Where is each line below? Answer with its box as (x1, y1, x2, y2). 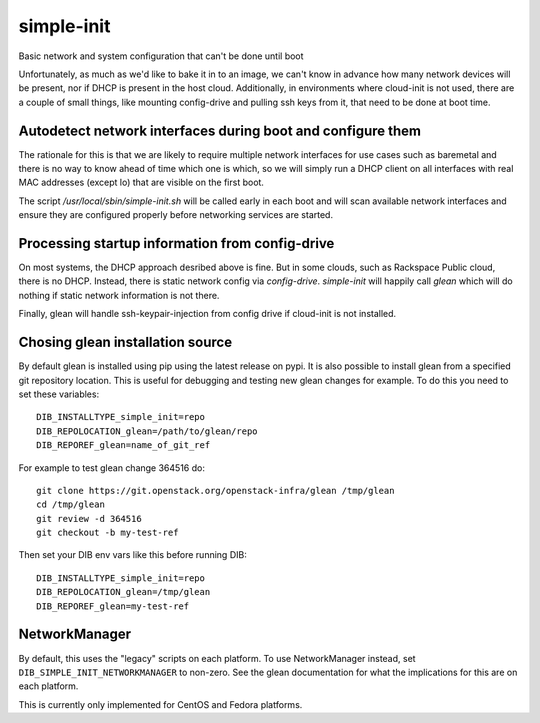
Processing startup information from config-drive (18, 235, 335, 252)
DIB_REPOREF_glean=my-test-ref (36, 600, 190, 612)
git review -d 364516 (36, 513, 142, 524)
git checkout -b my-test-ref (36, 527, 179, 539)
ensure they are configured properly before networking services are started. (18, 209, 334, 221)
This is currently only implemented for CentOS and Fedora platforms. (18, 698, 303, 710)
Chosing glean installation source (18, 334, 233, 351)
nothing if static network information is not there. (18, 289, 220, 301)
